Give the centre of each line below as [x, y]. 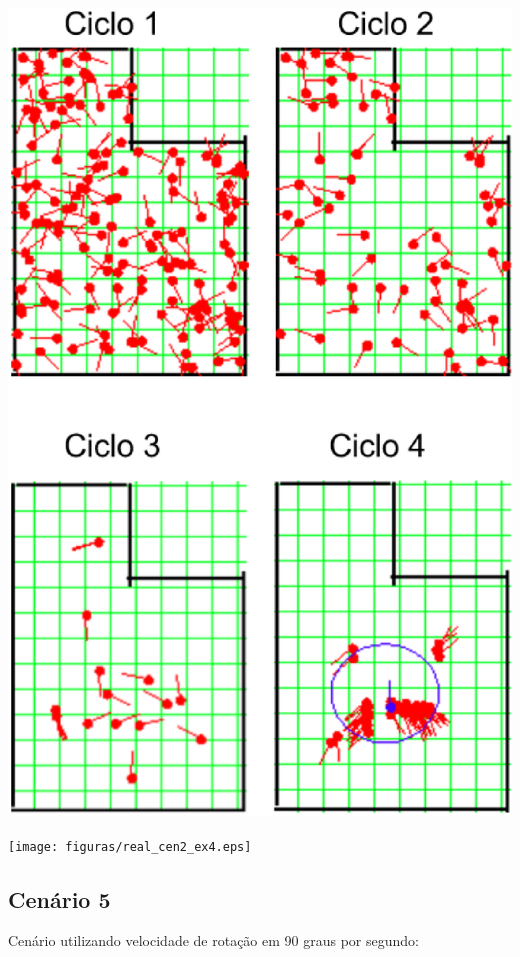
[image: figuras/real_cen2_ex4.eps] [130, 846]
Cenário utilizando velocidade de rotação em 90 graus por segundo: [213, 940]
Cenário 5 [59, 898]
